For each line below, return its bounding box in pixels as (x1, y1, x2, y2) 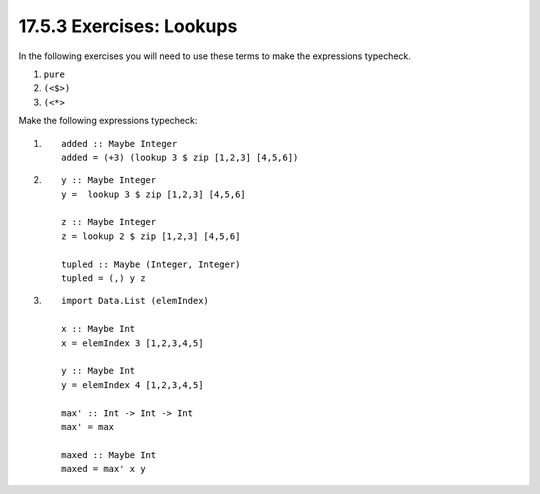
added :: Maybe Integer (61, 138, 178, 149)
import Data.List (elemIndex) (61, 295, 210, 307)
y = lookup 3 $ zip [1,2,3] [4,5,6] (61, 188, 247, 200)
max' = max (61, 421, 115, 432)
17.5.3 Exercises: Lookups (18, 15, 238, 37)
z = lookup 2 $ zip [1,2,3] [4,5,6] (61, 230, 241, 242)
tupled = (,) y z (61, 273, 146, 284)
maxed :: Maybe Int (61, 449, 157, 460)
